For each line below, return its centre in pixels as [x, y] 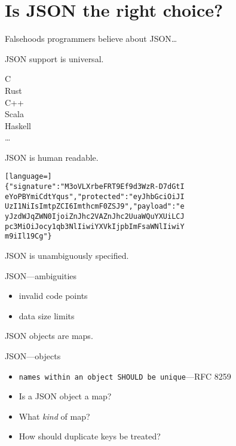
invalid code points [53, 296]
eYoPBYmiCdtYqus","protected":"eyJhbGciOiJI [95, 196]
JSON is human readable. [52, 157]
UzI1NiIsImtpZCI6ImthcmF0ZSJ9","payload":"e [95, 207]
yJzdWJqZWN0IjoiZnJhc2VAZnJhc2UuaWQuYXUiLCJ [95, 217]
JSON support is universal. [54, 58]
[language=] [28, 177]
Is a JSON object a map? [65, 396]
